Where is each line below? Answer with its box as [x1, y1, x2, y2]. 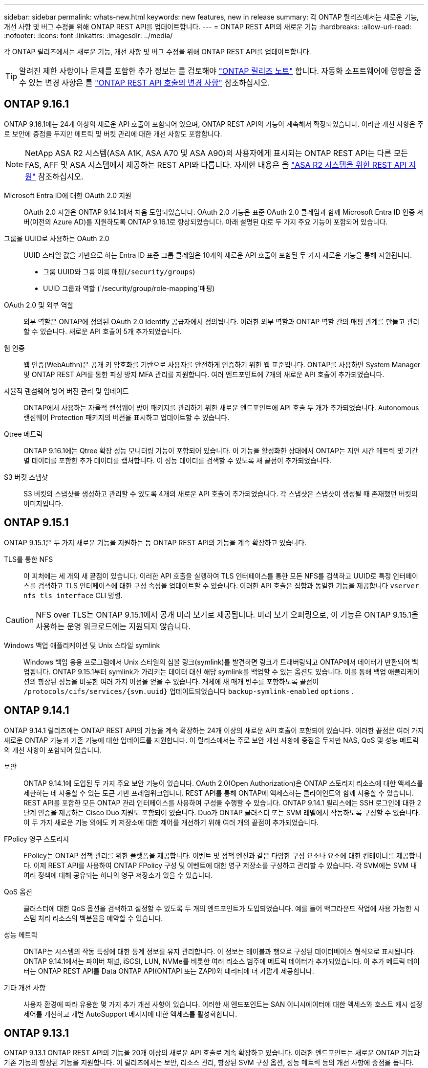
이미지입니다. [23, 499, 64, 508]
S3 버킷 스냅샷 [4, 472, 48, 481]
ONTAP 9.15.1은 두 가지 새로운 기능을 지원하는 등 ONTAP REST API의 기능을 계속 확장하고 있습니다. [4, 538, 307, 547]
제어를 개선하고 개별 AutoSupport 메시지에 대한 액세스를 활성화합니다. [23, 1009, 237, 1018]
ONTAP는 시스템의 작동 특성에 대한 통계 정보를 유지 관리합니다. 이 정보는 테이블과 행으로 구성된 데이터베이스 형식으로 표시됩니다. [23, 947, 415, 956]
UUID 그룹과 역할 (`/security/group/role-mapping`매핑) [43, 284, 215, 292]
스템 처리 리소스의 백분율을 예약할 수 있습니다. [23, 913, 163, 922]
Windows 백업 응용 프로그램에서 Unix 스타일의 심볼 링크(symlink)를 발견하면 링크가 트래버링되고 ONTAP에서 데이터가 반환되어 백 [23, 657, 418, 666]
